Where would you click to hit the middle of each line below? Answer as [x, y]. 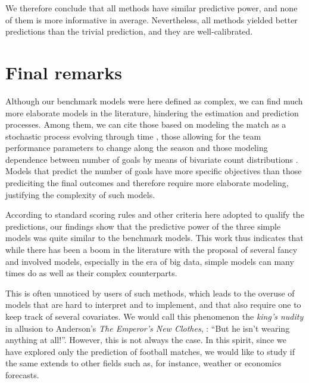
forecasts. [22, 374]
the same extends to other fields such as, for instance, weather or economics [143, 363]
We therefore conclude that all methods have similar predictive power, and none [152, 8]
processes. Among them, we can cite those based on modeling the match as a [146, 124]
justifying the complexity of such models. [80, 194]
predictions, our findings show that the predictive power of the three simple [143, 226]
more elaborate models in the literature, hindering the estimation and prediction [152, 112]
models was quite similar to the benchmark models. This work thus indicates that [154, 238]
